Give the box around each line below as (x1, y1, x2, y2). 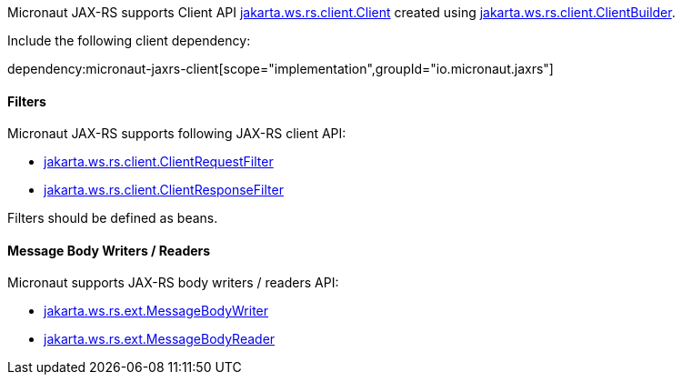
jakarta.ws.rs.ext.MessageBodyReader (44, 331, 276, 347)
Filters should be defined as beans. (7, 210, 218, 226)
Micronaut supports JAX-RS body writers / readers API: (7, 275, 339, 291)
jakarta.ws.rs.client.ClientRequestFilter (44, 154, 274, 170)
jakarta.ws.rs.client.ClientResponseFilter (44, 182, 284, 198)
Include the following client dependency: (7, 33, 251, 48)
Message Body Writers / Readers (7, 242, 211, 258)
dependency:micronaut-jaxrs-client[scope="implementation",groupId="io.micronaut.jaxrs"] (7, 61, 554, 76)
